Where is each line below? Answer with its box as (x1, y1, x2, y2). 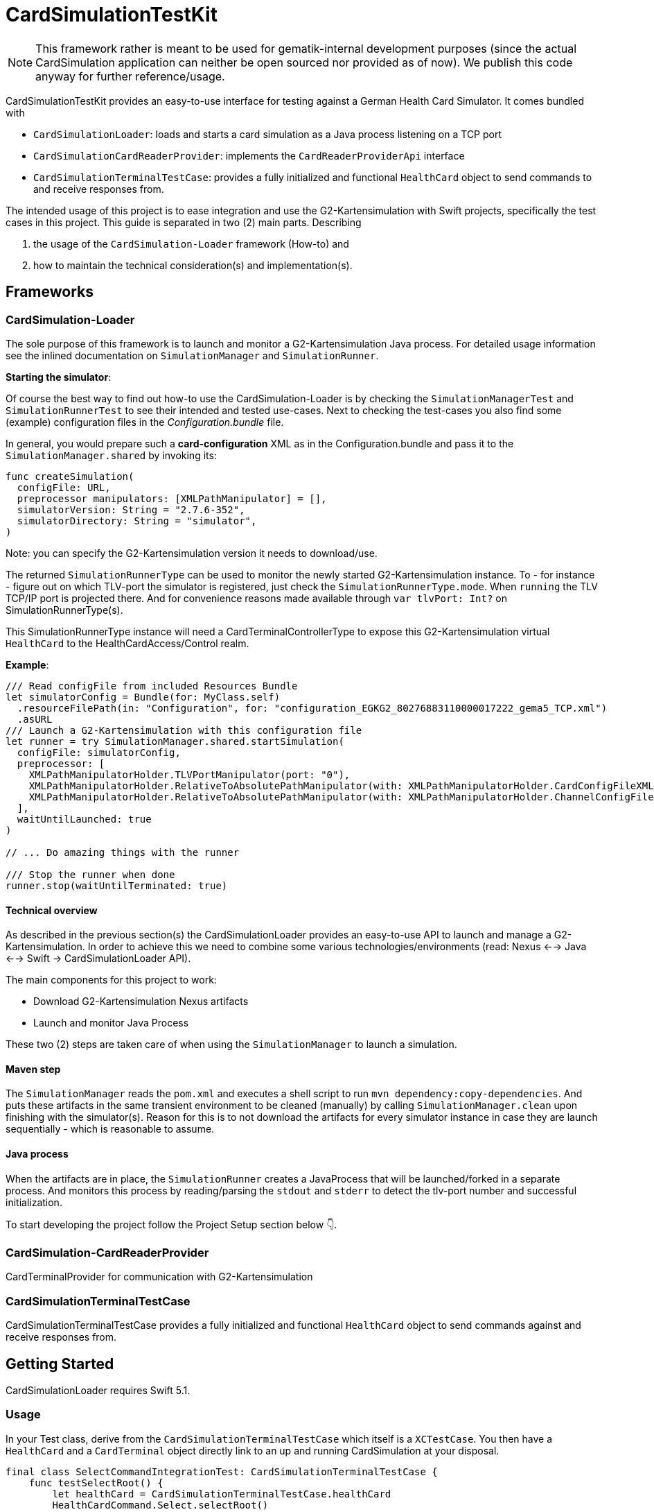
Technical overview (6, 904, 98, 916)
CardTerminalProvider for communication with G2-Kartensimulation (6, 1271, 313, 1283)
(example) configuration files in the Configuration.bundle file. (6, 415, 284, 428)
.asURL (17, 713, 53, 725)
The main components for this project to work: (6, 974, 217, 986)
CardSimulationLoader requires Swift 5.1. (6, 1384, 191, 1396)
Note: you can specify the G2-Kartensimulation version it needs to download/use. (6, 547, 378, 559)
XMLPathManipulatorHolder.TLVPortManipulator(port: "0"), (28, 768, 351, 780)
